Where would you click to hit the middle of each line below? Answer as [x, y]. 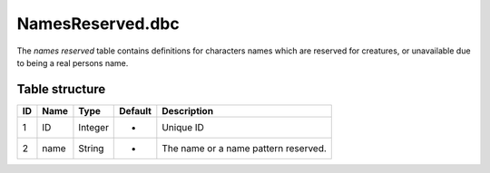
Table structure [61, 89]
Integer [93, 127]
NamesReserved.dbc [98, 24]
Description [187, 111]
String [91, 148]
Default [135, 111]
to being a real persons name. [73, 62]
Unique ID [183, 127]
